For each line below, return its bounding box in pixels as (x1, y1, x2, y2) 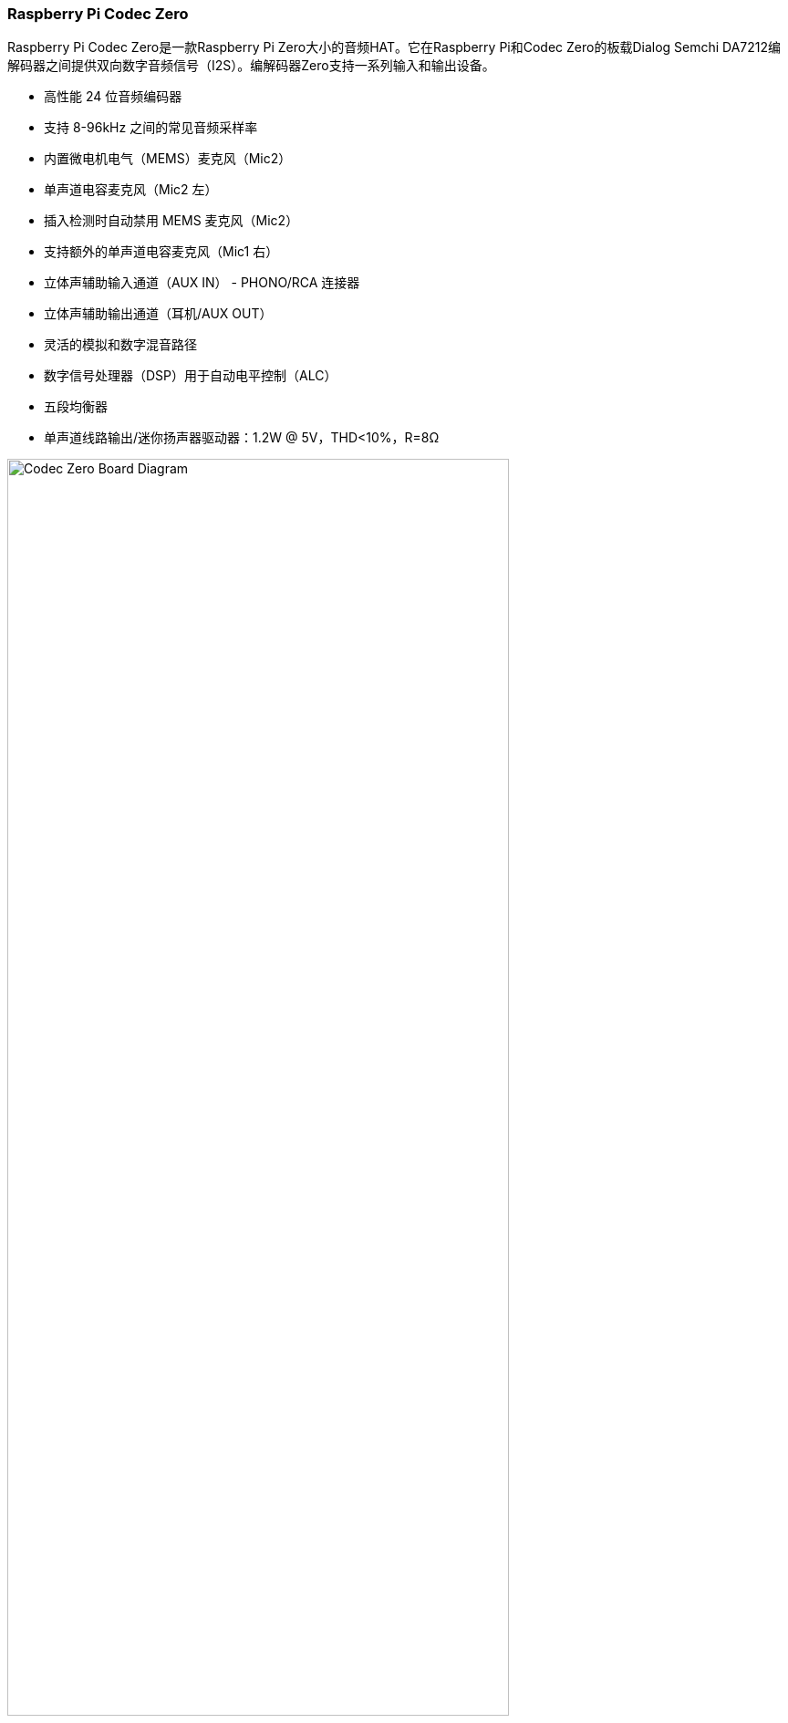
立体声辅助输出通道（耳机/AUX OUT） (44, 306, 273, 322)
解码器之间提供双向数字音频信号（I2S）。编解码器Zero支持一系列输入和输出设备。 (7, 57, 495, 74)
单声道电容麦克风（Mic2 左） (44, 182, 218, 198)
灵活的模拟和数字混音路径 (44, 337, 197, 353)
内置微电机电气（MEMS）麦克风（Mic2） (44, 151, 292, 167)
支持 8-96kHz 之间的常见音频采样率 (44, 119, 258, 136)
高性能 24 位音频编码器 (44, 88, 182, 105)
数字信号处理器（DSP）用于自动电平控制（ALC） (44, 368, 337, 384)
